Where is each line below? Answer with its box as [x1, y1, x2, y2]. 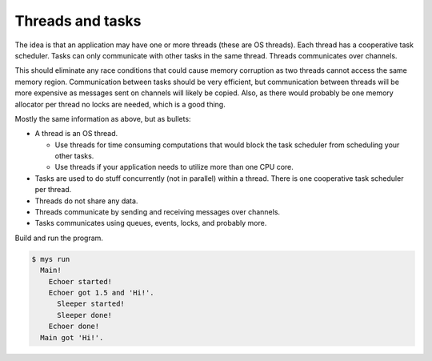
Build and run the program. [14, 233, 104, 243]
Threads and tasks [14, 12, 142, 30]
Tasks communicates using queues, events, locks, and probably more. [34, 219, 267, 228]
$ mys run [31, 255, 70, 263]
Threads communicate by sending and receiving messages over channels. [34, 207, 280, 217]
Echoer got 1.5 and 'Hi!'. [48, 288, 155, 297]
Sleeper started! [57, 299, 126, 308]
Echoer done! [48, 322, 100, 331]
